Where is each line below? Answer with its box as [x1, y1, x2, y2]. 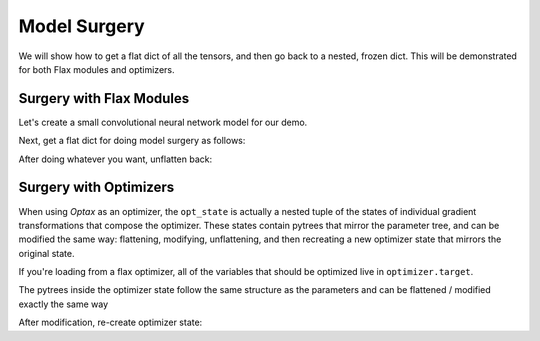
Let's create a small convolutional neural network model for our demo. [18, 116, 308, 128]
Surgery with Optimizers [18, 179, 175, 196]
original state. [18, 247, 75, 259]
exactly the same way [18, 298, 109, 310]
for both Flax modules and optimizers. [18, 63, 175, 75]
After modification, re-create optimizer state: [18, 316, 203, 329]
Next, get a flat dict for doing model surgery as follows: [18, 135, 246, 147]
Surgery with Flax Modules [18, 90, 190, 107]
